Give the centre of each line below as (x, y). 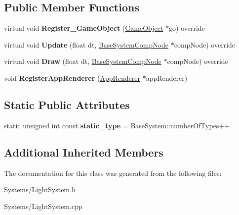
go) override (187, 28)
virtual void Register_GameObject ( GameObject (84, 28)
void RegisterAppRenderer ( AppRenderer (72, 78)
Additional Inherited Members (84, 152)
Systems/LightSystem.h (40, 189)
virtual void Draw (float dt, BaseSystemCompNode (83, 61)
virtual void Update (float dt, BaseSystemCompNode (86, 44)
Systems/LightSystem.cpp (43, 206)
